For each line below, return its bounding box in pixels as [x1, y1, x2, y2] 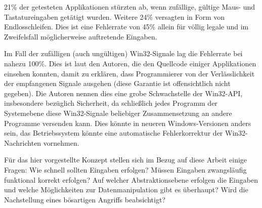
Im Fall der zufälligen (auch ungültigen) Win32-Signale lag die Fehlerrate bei [4, 48, 243, 59]
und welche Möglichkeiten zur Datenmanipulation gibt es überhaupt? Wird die [4, 184, 248, 195]
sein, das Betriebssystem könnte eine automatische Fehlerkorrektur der [4, 128, 223, 138]
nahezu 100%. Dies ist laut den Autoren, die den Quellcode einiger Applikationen [4, 58, 256, 68]
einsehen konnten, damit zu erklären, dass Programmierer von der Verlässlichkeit [4, 68, 255, 78]
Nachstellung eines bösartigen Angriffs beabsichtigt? [4, 194, 165, 204]
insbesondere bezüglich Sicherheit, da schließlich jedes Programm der [4, 98, 217, 108]
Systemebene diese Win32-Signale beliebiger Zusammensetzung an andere [4, 107, 232, 118]
